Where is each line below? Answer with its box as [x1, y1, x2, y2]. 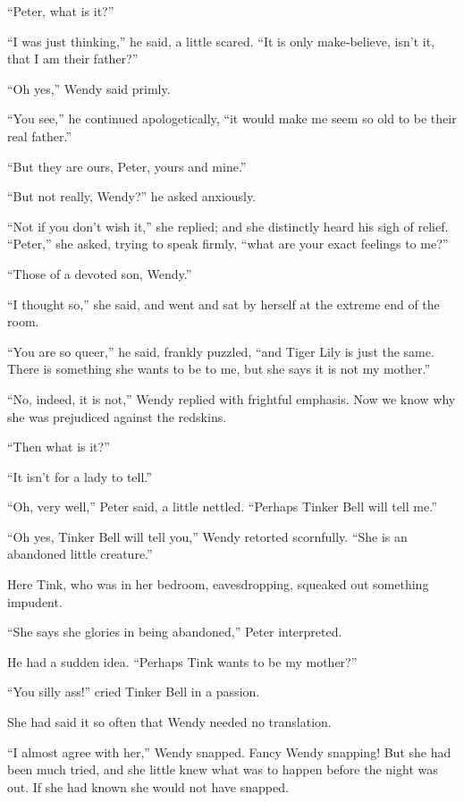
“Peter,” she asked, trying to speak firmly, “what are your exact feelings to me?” [7, 234, 449, 253]
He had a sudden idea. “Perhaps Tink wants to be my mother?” [7, 652, 358, 671]
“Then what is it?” [7, 437, 110, 456]
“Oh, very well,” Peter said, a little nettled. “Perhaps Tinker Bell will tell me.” [7, 497, 437, 516]
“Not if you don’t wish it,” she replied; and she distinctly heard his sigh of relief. [7, 216, 449, 235]
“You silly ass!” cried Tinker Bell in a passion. [7, 682, 260, 701]
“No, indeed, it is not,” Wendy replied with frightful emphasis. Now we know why [7, 389, 456, 408]
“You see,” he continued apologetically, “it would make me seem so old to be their [7, 109, 457, 128]
